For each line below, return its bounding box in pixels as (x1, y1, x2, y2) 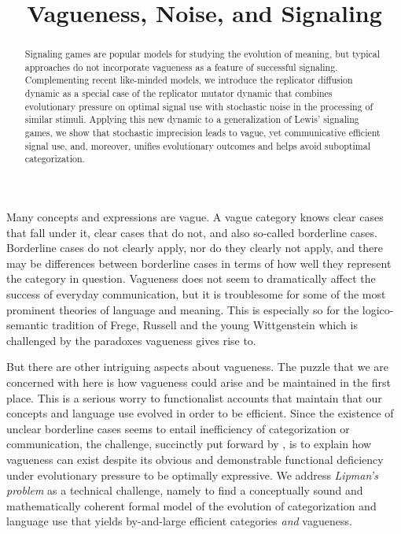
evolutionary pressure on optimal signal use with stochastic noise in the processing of (24, 99, 373, 113)
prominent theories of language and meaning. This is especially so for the (6, 301, 359, 317)
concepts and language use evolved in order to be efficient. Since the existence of (6, 405, 394, 421)
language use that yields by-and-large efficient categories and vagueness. (6, 513, 352, 529)
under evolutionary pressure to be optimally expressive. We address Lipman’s (6, 466, 378, 483)
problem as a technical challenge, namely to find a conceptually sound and (6, 482, 363, 499)
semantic (6, 317, 49, 333)
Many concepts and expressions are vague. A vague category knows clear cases (6, 209, 384, 225)
